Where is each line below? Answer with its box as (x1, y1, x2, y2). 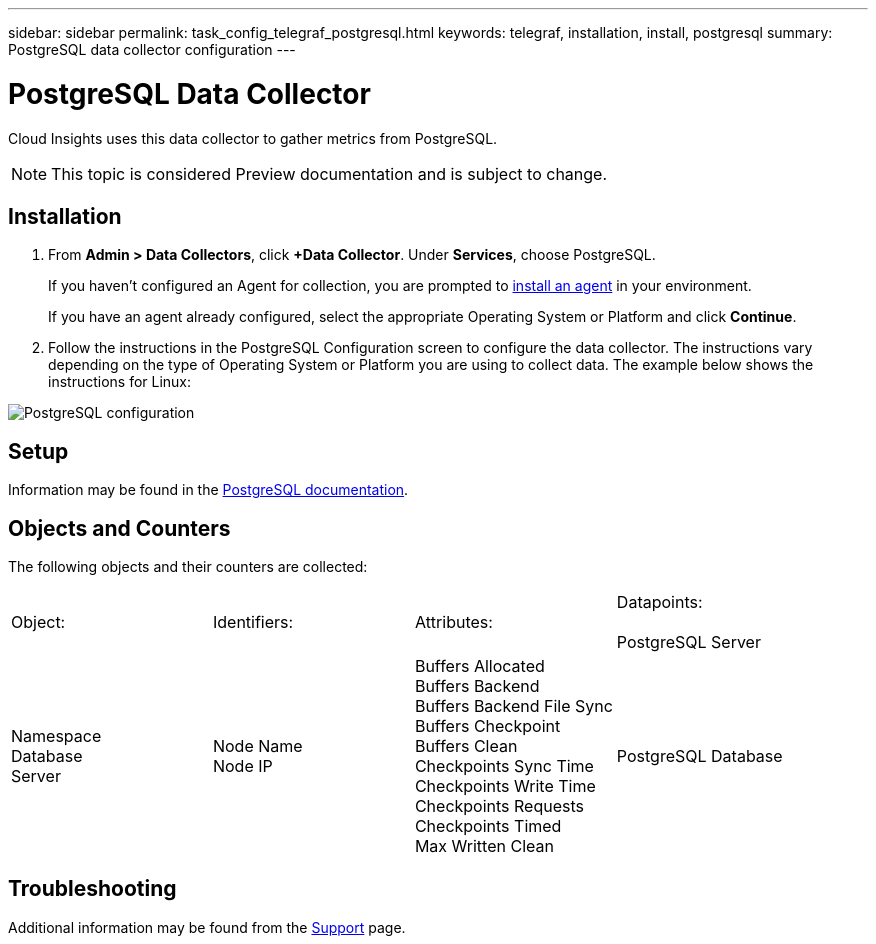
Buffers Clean (414, 736, 518, 757)
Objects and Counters (8, 515, 231, 541)
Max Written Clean (414, 836, 554, 857)
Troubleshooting (8, 876, 177, 902)
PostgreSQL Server (616, 632, 761, 653)
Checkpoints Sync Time (414, 756, 594, 777)
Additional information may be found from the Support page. (8, 918, 406, 936)
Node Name (212, 736, 303, 757)
